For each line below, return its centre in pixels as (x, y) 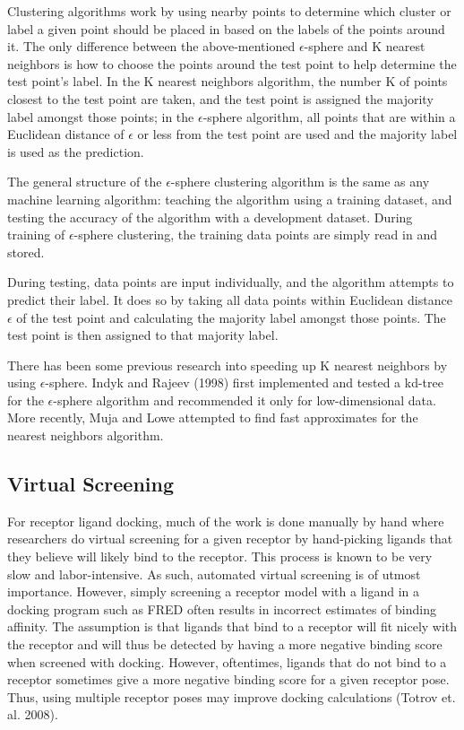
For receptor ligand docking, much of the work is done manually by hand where (226, 521)
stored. (26, 252)
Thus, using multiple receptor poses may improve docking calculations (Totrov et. (232, 696)
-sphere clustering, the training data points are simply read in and (255, 235)
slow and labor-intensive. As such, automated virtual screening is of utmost (214, 574)
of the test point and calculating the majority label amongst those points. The (231, 317)
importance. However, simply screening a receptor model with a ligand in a (213, 591)
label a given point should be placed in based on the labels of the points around (226, 28)
